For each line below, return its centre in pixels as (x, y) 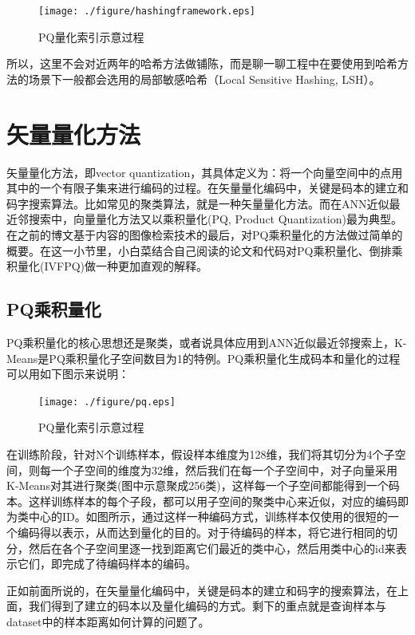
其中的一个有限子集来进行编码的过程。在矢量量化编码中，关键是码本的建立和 (207, 188)
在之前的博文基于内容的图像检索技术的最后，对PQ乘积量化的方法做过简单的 (205, 234)
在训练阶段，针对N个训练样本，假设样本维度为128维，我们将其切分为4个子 (201, 454)
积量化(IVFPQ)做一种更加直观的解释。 (107, 266)
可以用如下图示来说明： (68, 374)
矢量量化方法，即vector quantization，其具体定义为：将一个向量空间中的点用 (205, 172)
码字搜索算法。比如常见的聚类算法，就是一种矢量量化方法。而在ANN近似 (198, 203)
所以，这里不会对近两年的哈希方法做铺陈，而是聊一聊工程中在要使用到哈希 (202, 63)
